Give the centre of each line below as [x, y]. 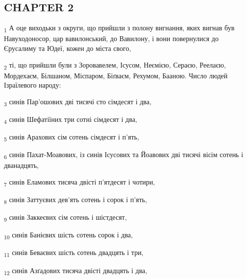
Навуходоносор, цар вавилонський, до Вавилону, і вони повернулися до [111, 38]
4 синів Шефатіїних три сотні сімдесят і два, [71, 119]
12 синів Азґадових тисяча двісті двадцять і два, [76, 271]
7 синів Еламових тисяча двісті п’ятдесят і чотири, [80, 182]
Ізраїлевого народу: [33, 85]
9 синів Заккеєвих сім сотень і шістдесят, [65, 218]
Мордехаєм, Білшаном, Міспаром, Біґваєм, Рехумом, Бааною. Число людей [116, 75]
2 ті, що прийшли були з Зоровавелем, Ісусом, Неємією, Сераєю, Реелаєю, [115, 65]
